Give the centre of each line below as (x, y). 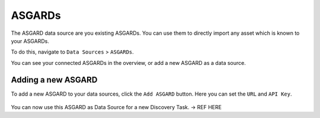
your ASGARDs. (30, 41)
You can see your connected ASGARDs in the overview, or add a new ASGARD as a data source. (128, 63)
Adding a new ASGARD (54, 80)
